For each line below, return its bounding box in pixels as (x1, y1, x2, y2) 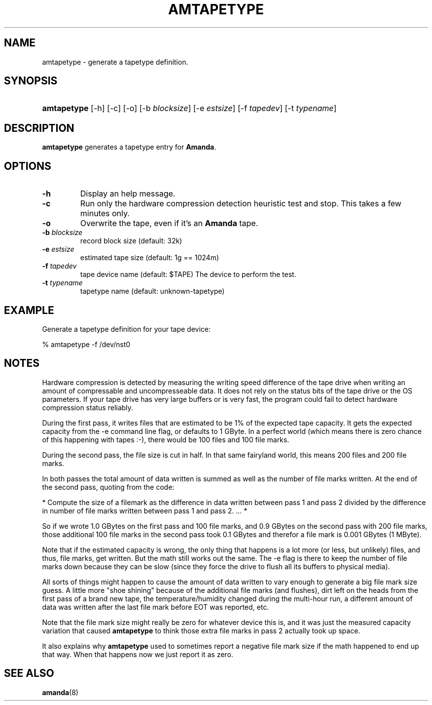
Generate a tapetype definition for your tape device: (42, 324, 211, 333)
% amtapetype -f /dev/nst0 (42, 340, 131, 349)
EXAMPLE (4, 304, 54, 316)
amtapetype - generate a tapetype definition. (42, 57, 188, 66)
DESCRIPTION (4, 121, 74, 134)
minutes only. (80, 208, 130, 219)
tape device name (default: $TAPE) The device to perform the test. (80, 270, 296, 279)
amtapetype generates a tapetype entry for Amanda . (42, 143, 216, 152)
